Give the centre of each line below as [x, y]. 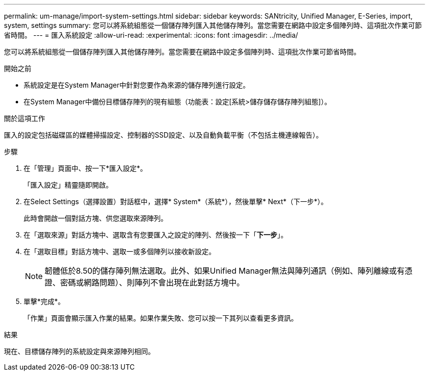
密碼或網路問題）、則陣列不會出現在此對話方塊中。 [153, 282]
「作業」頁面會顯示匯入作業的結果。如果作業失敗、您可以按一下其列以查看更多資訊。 [161, 318]
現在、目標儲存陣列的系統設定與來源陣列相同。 [79, 351]
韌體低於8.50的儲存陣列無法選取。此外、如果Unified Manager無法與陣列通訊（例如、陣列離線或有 [225, 271]
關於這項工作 [24, 118]
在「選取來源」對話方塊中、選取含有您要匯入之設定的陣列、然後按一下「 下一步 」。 [155, 235]
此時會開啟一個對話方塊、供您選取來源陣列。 [95, 218]
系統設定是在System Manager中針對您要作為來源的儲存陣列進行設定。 [137, 85]
